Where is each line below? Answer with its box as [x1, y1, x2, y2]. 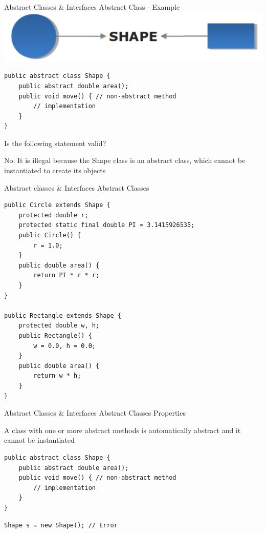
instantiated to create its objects [4, 165, 106, 176]
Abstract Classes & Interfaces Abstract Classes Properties [4, 407, 186, 418]
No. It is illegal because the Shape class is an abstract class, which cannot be [4, 155, 246, 166]
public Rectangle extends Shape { [4, 312, 122, 319]
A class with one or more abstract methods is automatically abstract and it [4, 424, 241, 435]
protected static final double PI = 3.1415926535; [18, 221, 195, 229]
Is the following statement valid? [4, 137, 106, 148]
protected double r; [18, 211, 88, 219]
